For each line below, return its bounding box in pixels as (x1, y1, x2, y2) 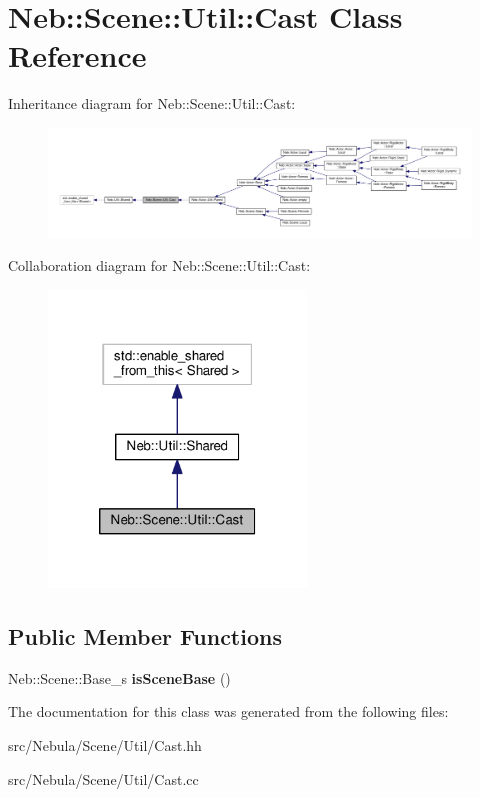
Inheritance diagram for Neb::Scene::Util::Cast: (8, 93, 296, 114)
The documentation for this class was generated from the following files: (8, 701, 449, 722)
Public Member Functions (8, 621, 282, 652)
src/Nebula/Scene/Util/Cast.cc (8, 768, 199, 789)
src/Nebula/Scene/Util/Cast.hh (8, 735, 202, 756)
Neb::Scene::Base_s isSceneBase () (8, 667, 231, 688)
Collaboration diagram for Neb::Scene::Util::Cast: (8, 255, 311, 276)
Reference (8, 35, 147, 76)
